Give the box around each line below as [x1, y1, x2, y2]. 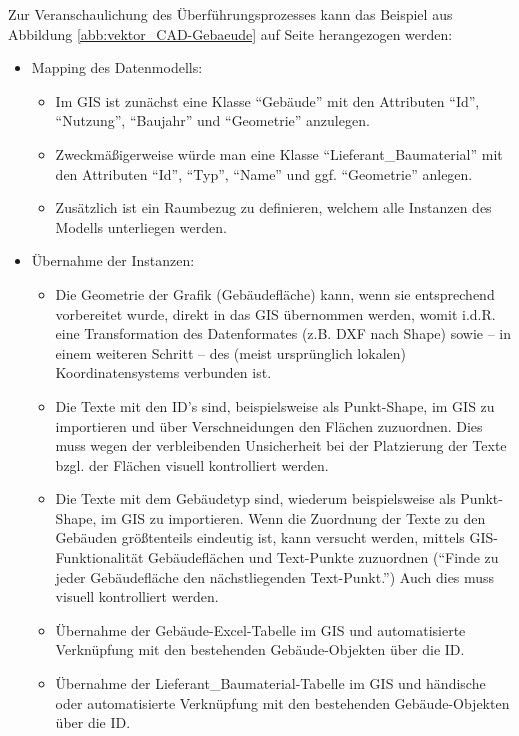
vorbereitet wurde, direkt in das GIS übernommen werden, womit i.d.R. [55, 303, 496, 324]
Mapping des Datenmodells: [31, 57, 203, 78]
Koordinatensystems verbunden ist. [55, 362, 272, 383]
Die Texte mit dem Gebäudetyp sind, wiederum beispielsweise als [55, 488, 456, 509]
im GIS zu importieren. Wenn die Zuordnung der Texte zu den [101, 507, 486, 528]
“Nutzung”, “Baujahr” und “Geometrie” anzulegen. [55, 110, 370, 131]
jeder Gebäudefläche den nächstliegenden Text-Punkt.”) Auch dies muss [55, 566, 495, 587]
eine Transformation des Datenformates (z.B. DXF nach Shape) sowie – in [55, 323, 511, 344]
